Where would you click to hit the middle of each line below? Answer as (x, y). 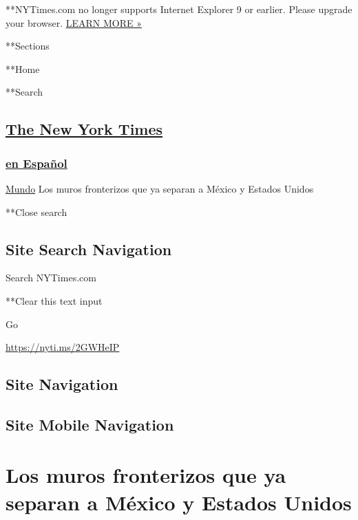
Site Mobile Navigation (90, 424)
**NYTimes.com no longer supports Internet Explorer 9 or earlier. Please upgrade (179, 9)
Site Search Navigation (89, 249)
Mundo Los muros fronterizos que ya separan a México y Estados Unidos (160, 188)
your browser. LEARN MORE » (74, 22)
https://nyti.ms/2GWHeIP (63, 347)
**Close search (36, 212)
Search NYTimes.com (51, 278)
